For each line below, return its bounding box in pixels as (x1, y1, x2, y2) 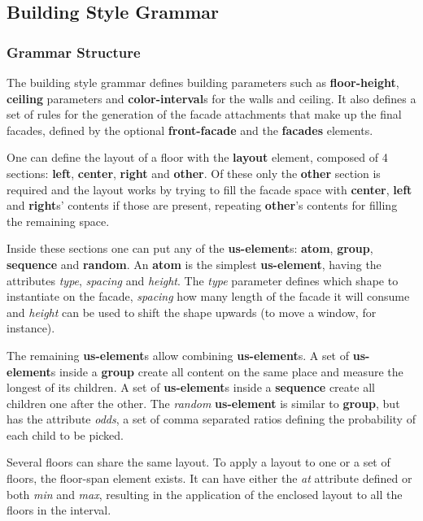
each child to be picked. (7, 426, 124, 443)
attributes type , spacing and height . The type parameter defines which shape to (7, 271, 399, 289)
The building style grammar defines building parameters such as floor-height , (7, 74, 399, 90)
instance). (7, 319, 55, 336)
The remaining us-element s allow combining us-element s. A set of (7, 346, 350, 363)
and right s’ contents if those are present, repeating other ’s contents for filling (7, 197, 398, 214)
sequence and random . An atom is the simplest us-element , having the (7, 255, 382, 272)
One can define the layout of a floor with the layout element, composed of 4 (7, 149, 388, 166)
